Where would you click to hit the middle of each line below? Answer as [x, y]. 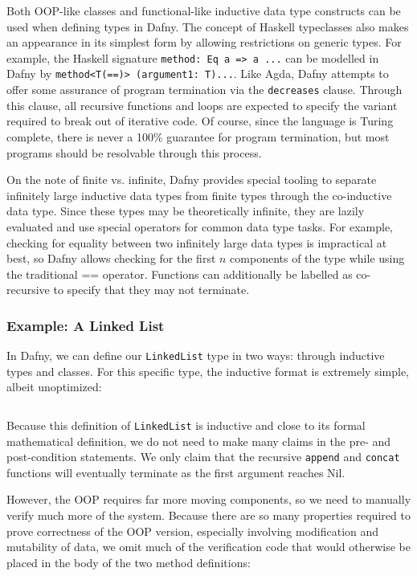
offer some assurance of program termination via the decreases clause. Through [204, 90]
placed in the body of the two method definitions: [129, 562]
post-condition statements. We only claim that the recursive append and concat [203, 457]
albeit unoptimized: [54, 387]
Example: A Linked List [86, 325]
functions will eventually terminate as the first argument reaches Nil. [176, 472]
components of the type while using [317, 258]
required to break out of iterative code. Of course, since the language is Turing [200, 121]
